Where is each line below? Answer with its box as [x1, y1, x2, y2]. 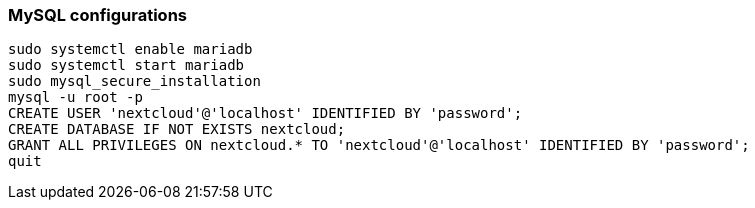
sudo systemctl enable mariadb [8, 41, 253, 58]
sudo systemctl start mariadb [8, 57, 245, 74]
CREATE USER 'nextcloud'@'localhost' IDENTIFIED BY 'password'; [8, 105, 523, 122]
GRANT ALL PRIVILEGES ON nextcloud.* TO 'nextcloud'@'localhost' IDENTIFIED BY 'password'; [8, 137, 750, 154]
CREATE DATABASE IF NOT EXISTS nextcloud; [8, 121, 346, 138]
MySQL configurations [8, 5, 187, 25]
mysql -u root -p [8, 89, 143, 106]
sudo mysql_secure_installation [8, 73, 261, 90]
